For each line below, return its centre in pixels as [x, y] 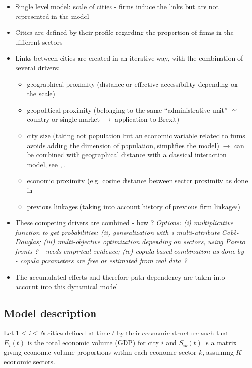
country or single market [63, 119]
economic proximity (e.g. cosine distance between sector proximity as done [137, 180]
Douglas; [28, 242]
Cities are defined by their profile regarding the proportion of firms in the [124, 32]
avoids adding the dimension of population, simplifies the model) [123, 145]
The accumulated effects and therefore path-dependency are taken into [120, 277]
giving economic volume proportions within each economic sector [100, 352]
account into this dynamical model [67, 286]
